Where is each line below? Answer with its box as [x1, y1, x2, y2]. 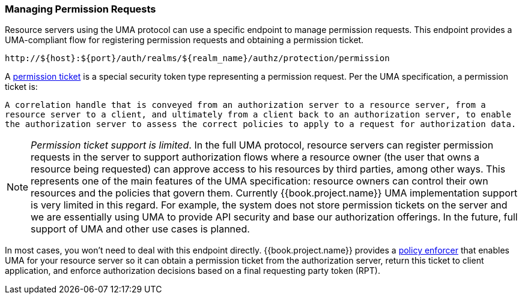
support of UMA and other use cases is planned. [31, 223, 250, 235]
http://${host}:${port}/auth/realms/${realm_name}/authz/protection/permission [5, 53, 390, 64]
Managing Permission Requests [5, 3, 156, 15]
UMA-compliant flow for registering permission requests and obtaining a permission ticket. [5, 35, 364, 46]
